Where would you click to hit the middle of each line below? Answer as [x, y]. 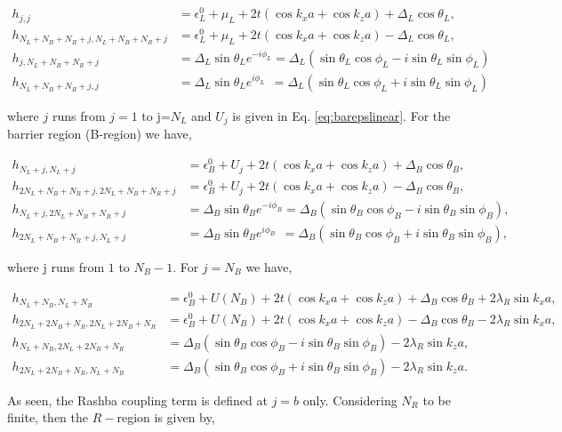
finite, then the [48, 417]
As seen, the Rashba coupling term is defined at [137, 400]
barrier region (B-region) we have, [100, 134]
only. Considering [350, 400]
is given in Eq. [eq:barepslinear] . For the [341, 115]
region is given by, [166, 417]
